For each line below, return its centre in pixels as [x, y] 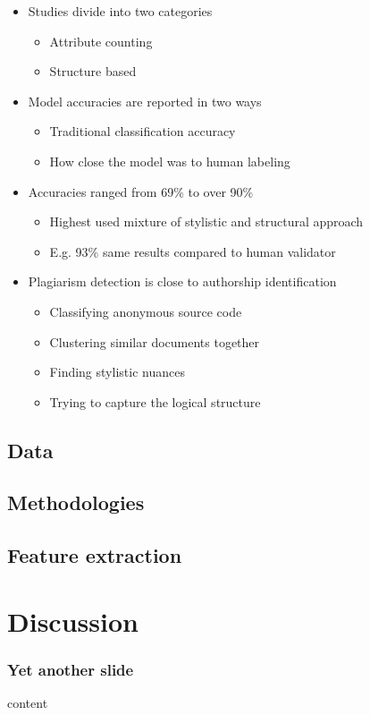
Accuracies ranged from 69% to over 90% [141, 191]
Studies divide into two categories [120, 11]
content [28, 703]
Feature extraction [95, 555]
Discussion [73, 621]
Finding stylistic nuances [117, 372]
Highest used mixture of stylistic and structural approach [206, 221]
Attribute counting [101, 41]
